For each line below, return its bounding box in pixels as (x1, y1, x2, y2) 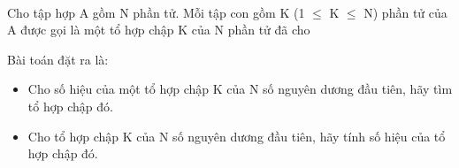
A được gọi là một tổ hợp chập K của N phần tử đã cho (7, 20, 310, 39)
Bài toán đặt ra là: (7, 50, 109, 68)
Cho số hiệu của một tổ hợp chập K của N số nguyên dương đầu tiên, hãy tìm (27, 80, 453, 98)
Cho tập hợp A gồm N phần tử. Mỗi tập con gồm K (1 (7, 3, 305, 21)
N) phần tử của (363, 3, 448, 21)
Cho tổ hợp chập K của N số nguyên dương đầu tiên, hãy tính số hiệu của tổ (27, 126, 446, 145)
